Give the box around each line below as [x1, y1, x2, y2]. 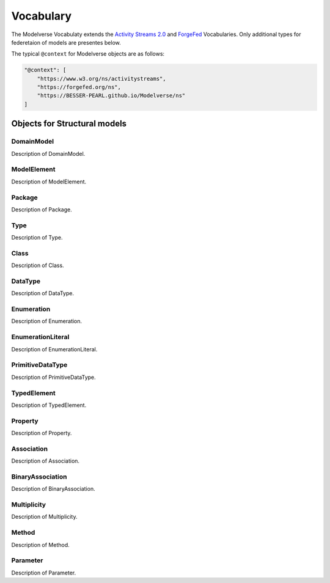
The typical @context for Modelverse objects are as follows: [11, 50, 165, 57]
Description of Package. [11, 205, 73, 213]
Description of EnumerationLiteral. [11, 345, 98, 353]
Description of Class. [11, 262, 64, 269]
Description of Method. [11, 541, 70, 548]
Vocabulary [11, 9, 71, 23]
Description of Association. [11, 457, 79, 464]
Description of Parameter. [11, 569, 76, 576]
